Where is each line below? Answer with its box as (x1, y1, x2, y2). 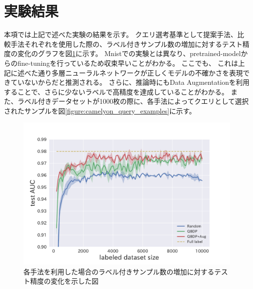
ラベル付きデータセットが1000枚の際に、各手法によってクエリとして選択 (17, 96, 249, 106)
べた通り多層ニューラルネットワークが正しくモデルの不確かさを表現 (24, 67, 243, 77)
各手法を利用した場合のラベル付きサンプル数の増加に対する (23, 266, 214, 276)
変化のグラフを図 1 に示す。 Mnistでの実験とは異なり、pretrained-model (17, 48, 241, 58)
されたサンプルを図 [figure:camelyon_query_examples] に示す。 (4, 105, 196, 116)
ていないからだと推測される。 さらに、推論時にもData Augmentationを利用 (10, 77, 250, 87)
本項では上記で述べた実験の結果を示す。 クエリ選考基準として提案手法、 (4, 29, 237, 39)
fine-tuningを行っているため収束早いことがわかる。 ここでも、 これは (17, 58, 238, 68)
